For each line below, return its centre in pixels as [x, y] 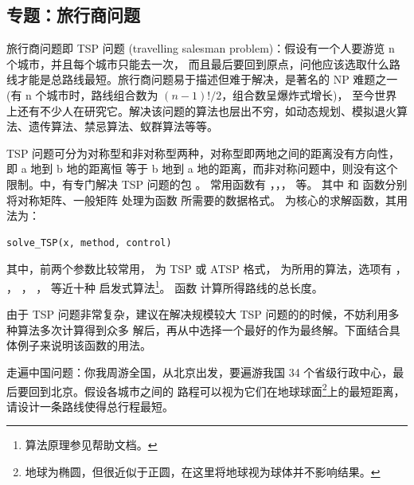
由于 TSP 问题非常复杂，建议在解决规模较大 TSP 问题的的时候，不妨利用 [197, 314]
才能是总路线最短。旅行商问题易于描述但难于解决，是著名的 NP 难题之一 [207, 79]
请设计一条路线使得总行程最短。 [90, 406]
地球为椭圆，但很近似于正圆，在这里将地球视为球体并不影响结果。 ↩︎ [203, 471]
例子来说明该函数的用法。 [84, 345]
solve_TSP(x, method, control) [89, 242]
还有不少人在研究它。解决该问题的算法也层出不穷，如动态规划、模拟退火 [207, 110]
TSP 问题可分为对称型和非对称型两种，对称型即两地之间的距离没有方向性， [203, 153]
